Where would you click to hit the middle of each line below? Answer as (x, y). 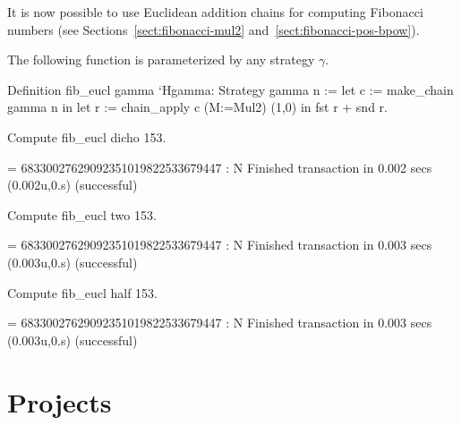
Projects (60, 401)
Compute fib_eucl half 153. (83, 292)
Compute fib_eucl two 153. (82, 214)
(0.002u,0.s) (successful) (73, 185)
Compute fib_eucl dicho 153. (87, 136)
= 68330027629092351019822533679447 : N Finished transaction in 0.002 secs (220, 167)
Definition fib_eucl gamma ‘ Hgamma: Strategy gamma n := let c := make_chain (230, 89)
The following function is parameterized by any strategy (161, 59)
